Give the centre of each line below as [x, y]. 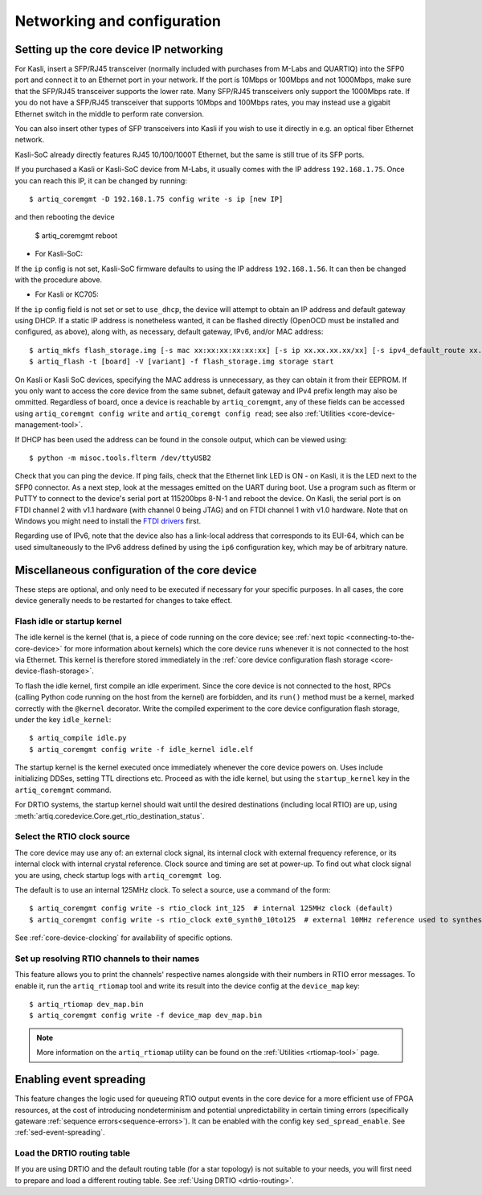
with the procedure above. [59, 279]
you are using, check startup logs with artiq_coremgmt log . [118, 875]
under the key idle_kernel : [63, 719]
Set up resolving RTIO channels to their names [107, 959]
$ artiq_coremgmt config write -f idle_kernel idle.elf [141, 749]
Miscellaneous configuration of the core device [136, 570]
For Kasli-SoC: [59, 254]
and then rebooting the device [65, 217]
